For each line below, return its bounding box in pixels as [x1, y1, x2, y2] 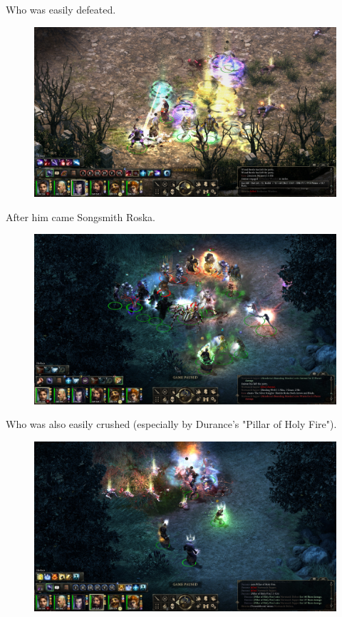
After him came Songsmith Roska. [6, 209, 155, 224]
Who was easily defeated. [6, 2, 116, 16]
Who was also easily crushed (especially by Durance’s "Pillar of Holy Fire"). [6, 417, 337, 432]
